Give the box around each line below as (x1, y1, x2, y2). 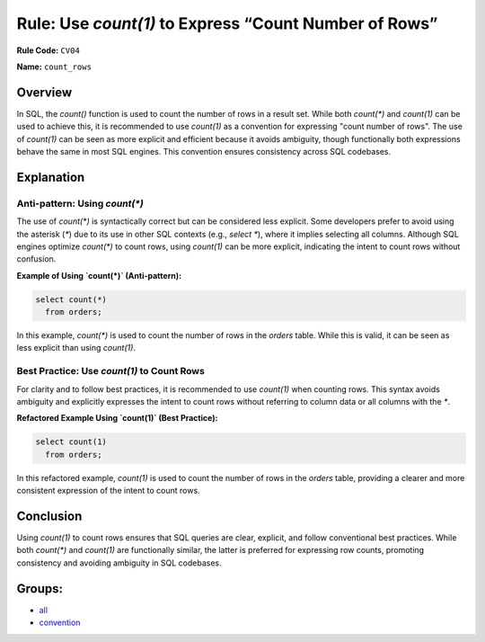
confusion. (16, 254, 57, 264)
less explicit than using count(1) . (16, 343, 137, 353)
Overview (16, 85, 73, 100)
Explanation (16, 169, 85, 184)
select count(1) (35, 437, 108, 447)
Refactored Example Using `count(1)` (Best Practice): (16, 413, 218, 424)
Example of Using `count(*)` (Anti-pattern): (16, 270, 182, 281)
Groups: (16, 581, 63, 596)
